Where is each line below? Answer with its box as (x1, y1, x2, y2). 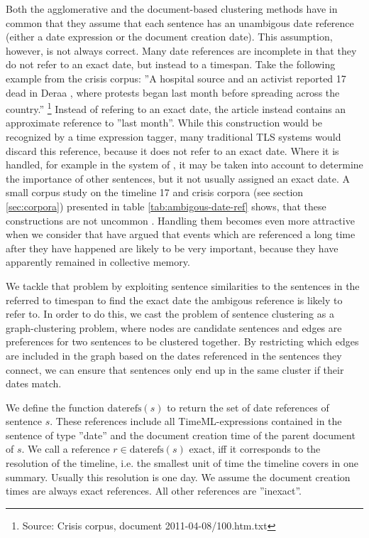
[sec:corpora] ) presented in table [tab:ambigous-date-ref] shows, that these (6, 198, 326, 213)
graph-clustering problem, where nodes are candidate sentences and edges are (6, 320, 342, 335)
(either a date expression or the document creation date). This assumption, (6, 29, 333, 44)
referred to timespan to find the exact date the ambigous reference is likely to (6, 292, 343, 307)
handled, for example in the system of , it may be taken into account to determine (6, 157, 363, 172)
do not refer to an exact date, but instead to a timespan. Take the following (6, 57, 336, 72)
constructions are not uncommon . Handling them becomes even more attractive (6, 212, 355, 227)
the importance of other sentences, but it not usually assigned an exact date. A (6, 171, 351, 185)
